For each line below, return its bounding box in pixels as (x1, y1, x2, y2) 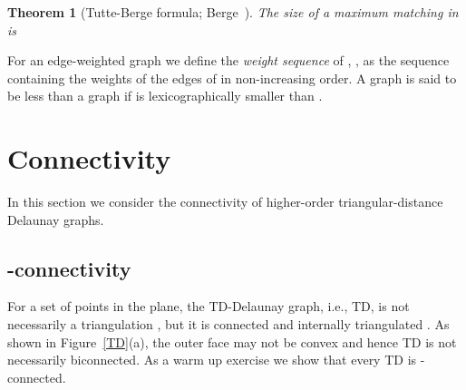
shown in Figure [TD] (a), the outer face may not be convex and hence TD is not (7, 332, 457, 351)
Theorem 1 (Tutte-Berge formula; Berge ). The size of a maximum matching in (7, 3, 459, 21)
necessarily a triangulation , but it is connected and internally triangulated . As (7, 315, 450, 334)
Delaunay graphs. (7, 210, 104, 229)
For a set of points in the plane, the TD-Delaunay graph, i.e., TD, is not (7, 297, 410, 316)
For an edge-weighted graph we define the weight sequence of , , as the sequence (7, 51, 450, 70)
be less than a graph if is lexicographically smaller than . (7, 86, 323, 105)
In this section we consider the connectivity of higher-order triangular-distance (7, 192, 443, 211)
